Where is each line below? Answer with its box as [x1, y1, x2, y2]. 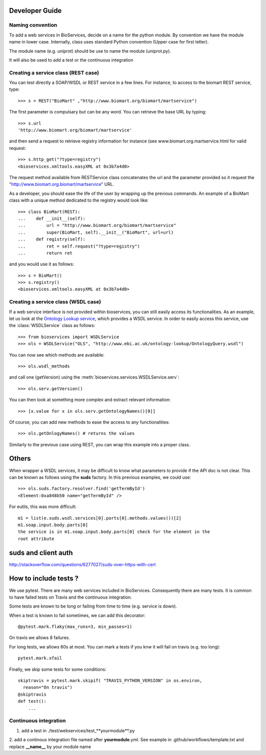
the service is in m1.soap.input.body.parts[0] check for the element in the [18, 529, 210, 535]
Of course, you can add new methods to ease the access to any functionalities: [9, 419, 170, 425]
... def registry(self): [18, 237, 86, 242]
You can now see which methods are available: [9, 352, 104, 358]
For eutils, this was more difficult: [9, 503, 77, 510]
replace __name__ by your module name [9, 744, 91, 750]
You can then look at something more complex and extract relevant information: [9, 397, 171, 403]
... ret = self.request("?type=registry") [18, 243, 140, 249]
